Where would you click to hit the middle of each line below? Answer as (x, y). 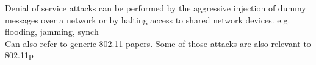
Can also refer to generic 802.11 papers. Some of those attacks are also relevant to (158, 43)
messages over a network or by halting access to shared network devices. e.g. (148, 20)
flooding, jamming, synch (52, 32)
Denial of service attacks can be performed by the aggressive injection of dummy (156, 8)
